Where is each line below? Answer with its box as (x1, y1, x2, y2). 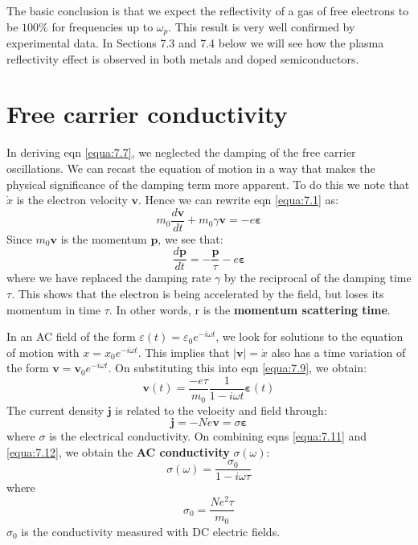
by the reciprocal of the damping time (224, 269, 412, 286)
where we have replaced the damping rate (6, 269, 211, 286)
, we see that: (158, 230, 223, 247)
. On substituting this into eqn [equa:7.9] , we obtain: (108, 359, 367, 376)
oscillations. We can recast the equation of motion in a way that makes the (6, 159, 375, 176)
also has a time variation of (271, 343, 406, 360)
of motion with (6, 343, 80, 360)
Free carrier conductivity (6, 97, 288, 130)
